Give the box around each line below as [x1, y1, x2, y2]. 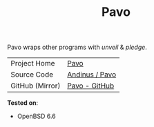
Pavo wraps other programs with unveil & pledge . [7, 43, 147, 52]
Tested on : [7, 99, 39, 107]
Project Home [10, 59, 55, 68]
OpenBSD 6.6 [17, 112, 57, 121]
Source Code [10, 70, 54, 79]
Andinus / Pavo [66, 70, 117, 79]
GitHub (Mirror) [10, 81, 61, 90]
